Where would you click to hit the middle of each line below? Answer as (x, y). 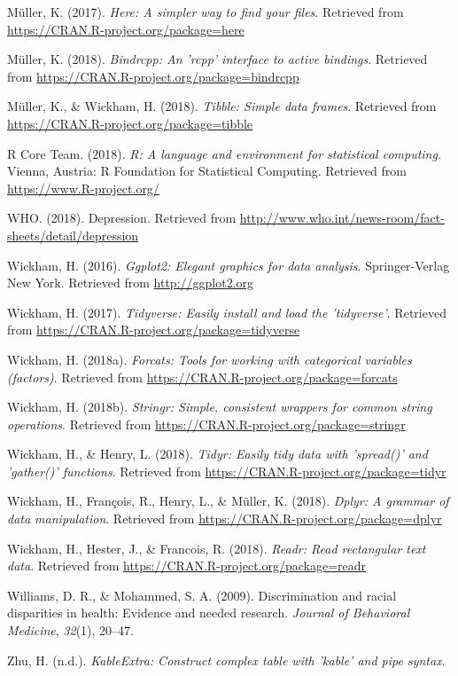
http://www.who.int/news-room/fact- (342, 218)
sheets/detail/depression (73, 235)
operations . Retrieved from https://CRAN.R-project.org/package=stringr (206, 424)
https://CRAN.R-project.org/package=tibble (130, 123)
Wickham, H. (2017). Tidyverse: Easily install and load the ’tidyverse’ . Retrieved (227, 312)
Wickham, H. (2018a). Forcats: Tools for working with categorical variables (210, 359)
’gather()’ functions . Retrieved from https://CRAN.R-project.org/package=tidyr (227, 471)
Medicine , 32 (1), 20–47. (71, 630)
